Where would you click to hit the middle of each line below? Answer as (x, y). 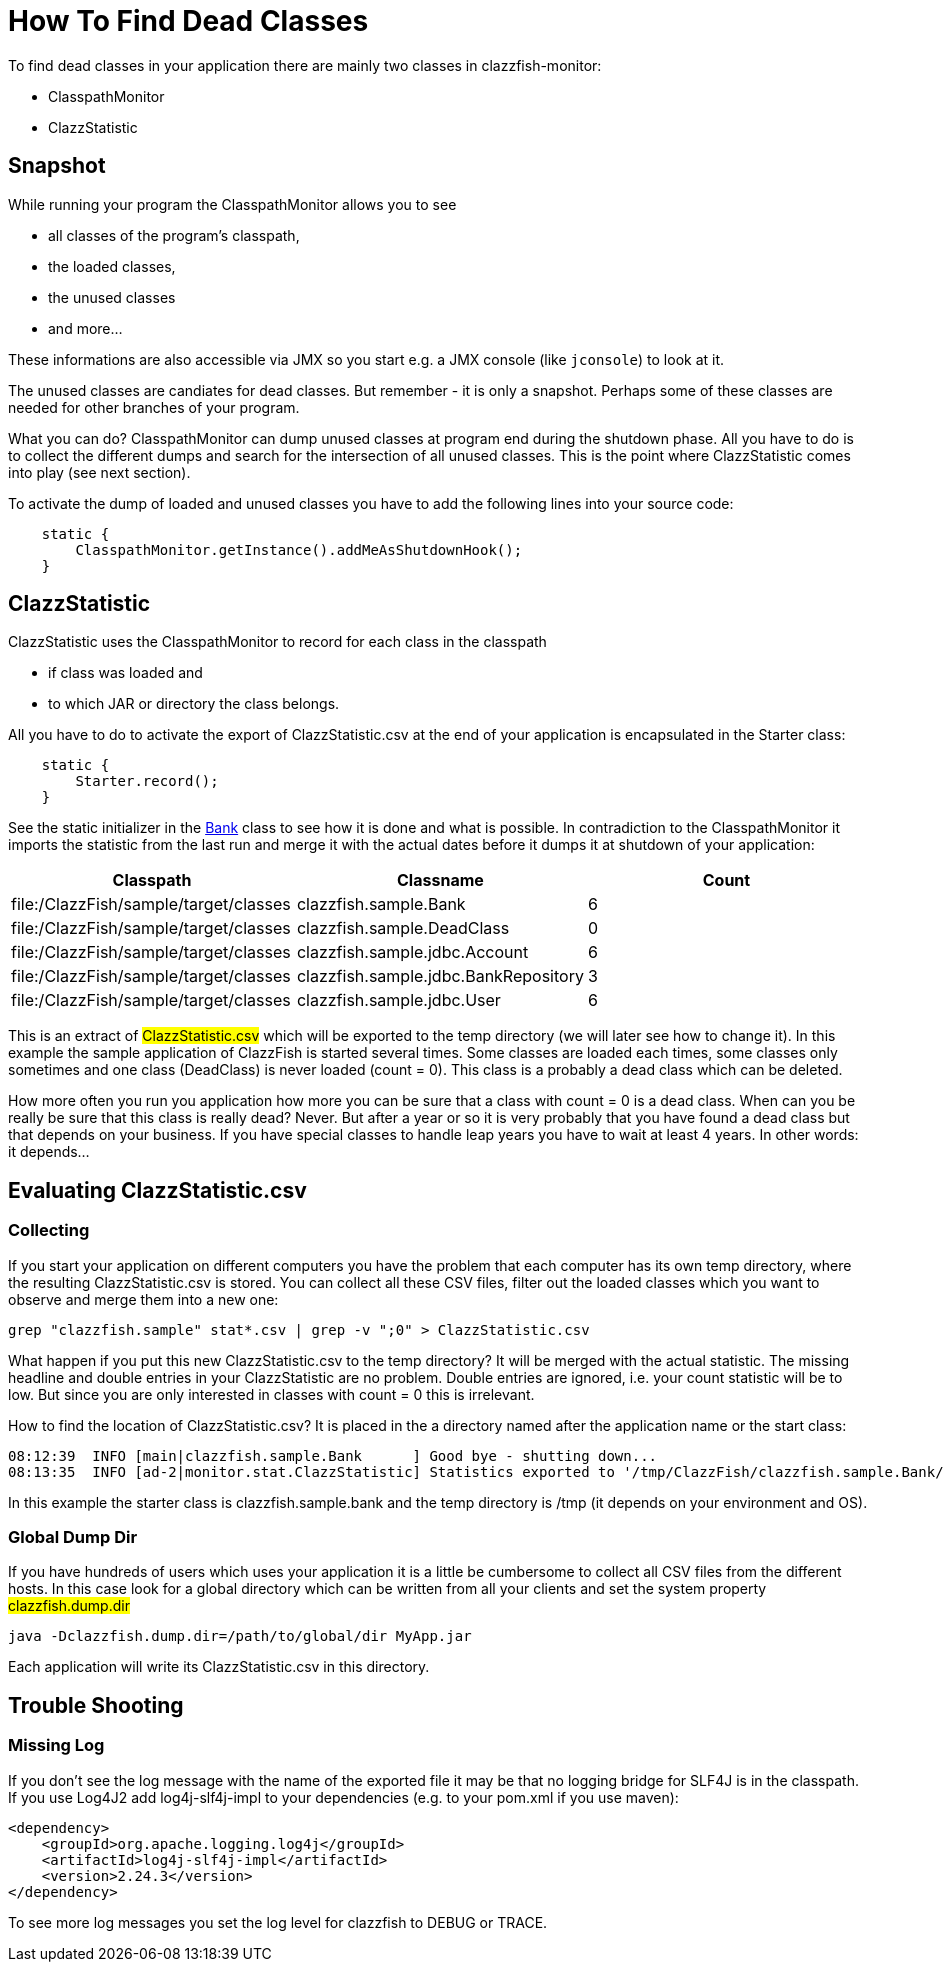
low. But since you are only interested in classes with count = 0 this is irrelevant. (271, 1394)
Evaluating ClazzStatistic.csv (157, 1190)
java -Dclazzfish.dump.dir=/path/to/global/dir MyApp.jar (240, 1636)
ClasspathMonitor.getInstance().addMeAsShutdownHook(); (299, 549)
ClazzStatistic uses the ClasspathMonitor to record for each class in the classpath (277, 642)
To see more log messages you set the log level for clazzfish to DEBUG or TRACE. (278, 1922)
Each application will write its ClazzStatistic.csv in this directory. (219, 1667)
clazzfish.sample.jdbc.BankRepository (440, 976)
